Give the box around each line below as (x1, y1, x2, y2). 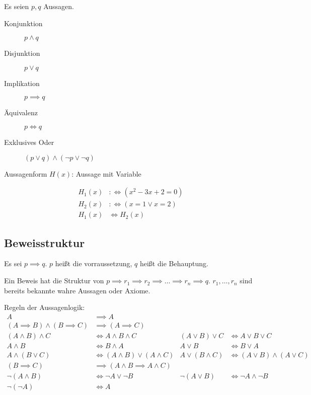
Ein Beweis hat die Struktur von (4, 275, 104, 286)
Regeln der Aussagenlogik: (4, 302, 85, 312)
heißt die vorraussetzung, (55, 258, 132, 269)
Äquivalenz (4, 107, 38, 118)
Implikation (4, 77, 40, 88)
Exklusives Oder (4, 136, 54, 147)
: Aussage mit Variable (71, 168, 141, 179)
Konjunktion (4, 18, 43, 28)
